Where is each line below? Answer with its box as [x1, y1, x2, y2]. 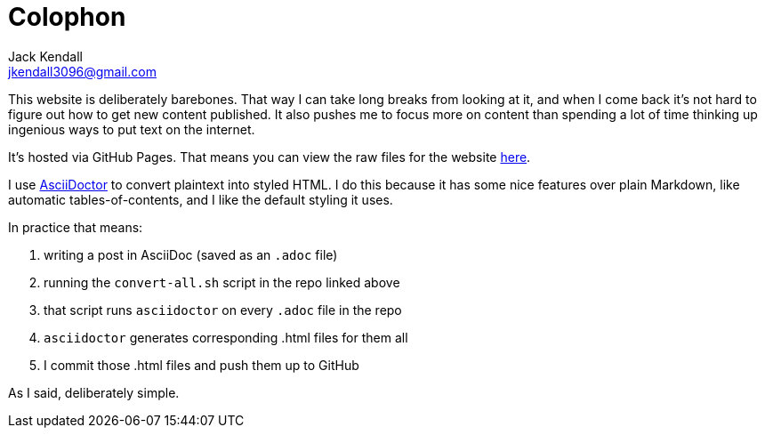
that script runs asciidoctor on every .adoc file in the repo [44, 302, 402, 318]
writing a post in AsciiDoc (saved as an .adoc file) [44, 246, 338, 262]
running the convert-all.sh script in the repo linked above [44, 274, 400, 290]
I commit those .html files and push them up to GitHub [44, 357, 359, 373]
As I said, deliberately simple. [8, 384, 180, 400]
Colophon [8, 2, 126, 32]
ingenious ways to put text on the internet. [8, 121, 255, 137]
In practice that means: [8, 219, 143, 235]
